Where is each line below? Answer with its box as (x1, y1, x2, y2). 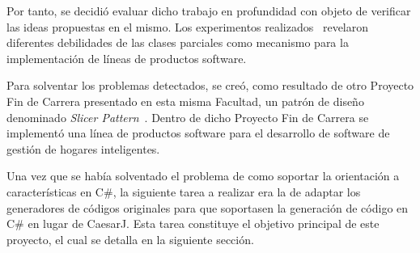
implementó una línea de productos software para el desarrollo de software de (6, 124, 390, 141)
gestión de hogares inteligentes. (6, 140, 160, 157)
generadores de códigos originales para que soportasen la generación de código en (6, 199, 409, 216)
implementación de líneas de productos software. (6, 49, 247, 66)
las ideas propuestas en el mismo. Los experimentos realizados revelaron (6, 18, 369, 35)
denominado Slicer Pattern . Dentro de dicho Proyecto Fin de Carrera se (6, 108, 369, 125)
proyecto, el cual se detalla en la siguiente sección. (6, 230, 254, 247)
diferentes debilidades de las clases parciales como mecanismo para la (6, 34, 349, 51)
